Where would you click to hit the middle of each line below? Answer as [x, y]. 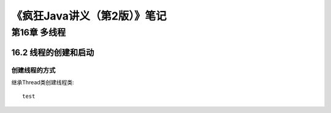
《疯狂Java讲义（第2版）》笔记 [89, 16]
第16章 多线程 [39, 32]
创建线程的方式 [33, 70]
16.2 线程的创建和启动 [53, 52]
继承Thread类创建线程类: [43, 82]
